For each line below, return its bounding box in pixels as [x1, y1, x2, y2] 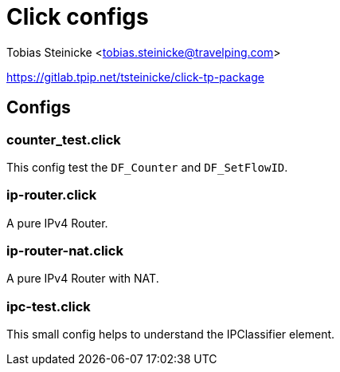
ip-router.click [6, 187, 97, 204]
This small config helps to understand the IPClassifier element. [6, 327, 335, 342]
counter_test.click [6, 131, 121, 148]
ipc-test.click [6, 298, 91, 315]
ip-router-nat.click [6, 243, 123, 259]
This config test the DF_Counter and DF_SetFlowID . [6, 160, 288, 174]
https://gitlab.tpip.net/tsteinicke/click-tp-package [6, 69, 264, 84]
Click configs [6, 3, 149, 30]
